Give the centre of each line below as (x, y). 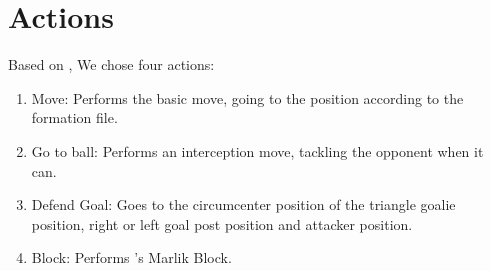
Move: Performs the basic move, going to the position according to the (247, 97)
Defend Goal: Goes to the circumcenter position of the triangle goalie (243, 204)
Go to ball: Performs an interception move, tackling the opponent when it (257, 150)
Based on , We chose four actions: (111, 64)
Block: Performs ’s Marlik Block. (131, 257)
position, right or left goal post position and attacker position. (222, 223)
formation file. (74, 117)
